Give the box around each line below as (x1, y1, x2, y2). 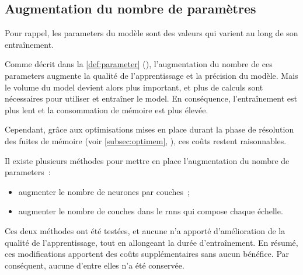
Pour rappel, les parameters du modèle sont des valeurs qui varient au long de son (5, 27, 298, 39)
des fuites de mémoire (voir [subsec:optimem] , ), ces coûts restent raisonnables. (5, 134, 287, 147)
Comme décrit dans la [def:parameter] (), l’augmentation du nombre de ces (5, 58, 273, 70)
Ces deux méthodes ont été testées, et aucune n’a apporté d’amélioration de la (5, 224, 285, 236)
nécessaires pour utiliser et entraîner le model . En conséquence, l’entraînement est (5, 92, 297, 105)
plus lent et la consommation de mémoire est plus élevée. (5, 103, 208, 116)
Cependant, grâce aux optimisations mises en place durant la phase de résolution (5, 123, 294, 135)
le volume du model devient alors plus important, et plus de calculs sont (5, 81, 263, 93)
